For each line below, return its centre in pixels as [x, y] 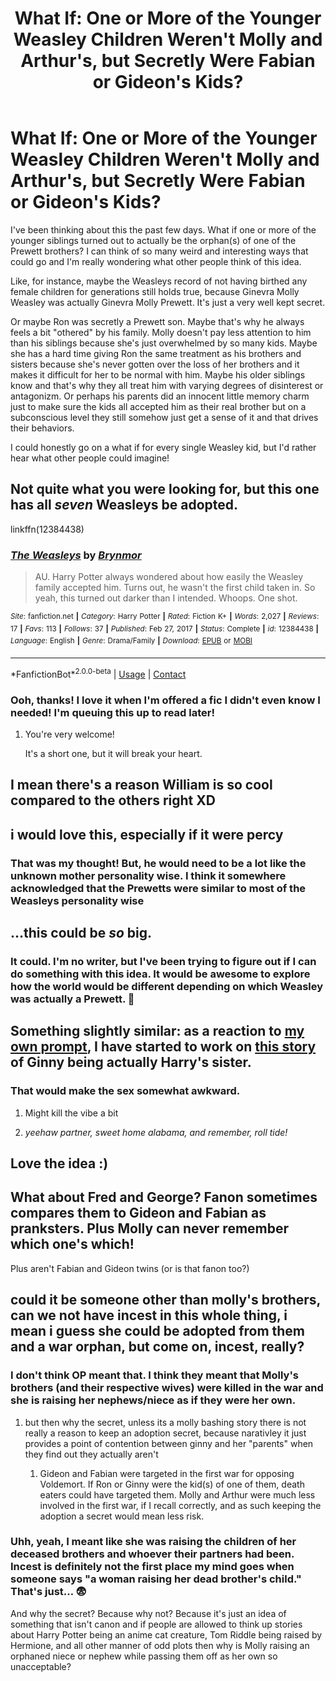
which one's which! [72, 1244]
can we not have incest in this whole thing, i [149, 1315]
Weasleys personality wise [77, 900]
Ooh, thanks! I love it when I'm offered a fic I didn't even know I [165, 700]
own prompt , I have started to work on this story [163, 1047]
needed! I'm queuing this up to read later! [112, 712]
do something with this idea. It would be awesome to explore [160, 974]
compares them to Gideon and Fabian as [138, 1213]
